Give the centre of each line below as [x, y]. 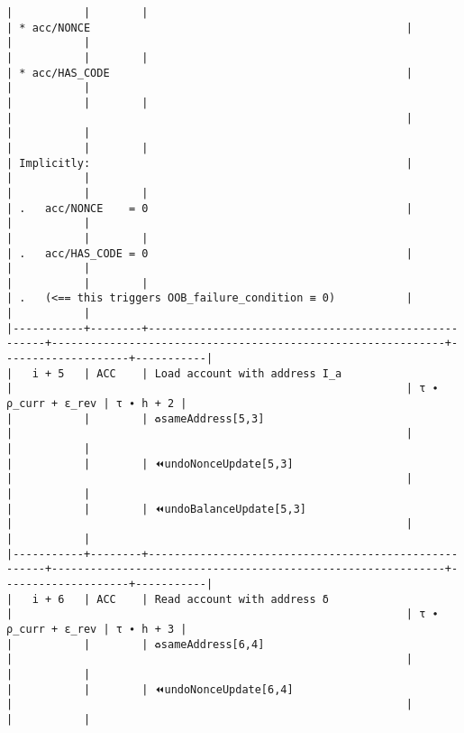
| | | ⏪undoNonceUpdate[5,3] [150, 464]
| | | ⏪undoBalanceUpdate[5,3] [156, 509]
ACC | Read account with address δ [213, 599]
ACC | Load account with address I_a [219, 373]
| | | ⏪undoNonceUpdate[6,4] [150, 689]
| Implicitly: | [210, 163]
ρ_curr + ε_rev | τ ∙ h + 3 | [97, 629]
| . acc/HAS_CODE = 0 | [210, 253]
